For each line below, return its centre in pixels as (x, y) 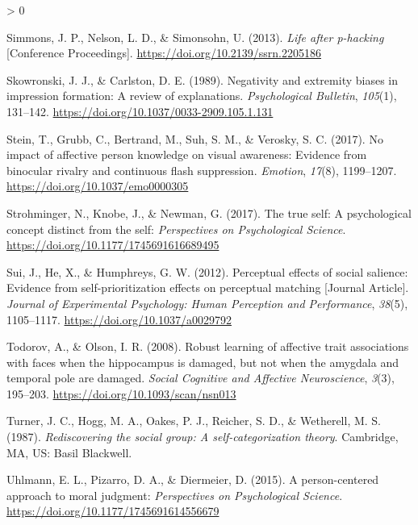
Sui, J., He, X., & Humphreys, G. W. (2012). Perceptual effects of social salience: (207, 271)
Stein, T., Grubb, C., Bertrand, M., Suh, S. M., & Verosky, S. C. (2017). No (195, 138)
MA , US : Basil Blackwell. (69, 452)
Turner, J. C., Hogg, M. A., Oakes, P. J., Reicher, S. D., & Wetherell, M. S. (194, 421)
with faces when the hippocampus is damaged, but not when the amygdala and (203, 362)
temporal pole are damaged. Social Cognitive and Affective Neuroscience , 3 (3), (201, 378)
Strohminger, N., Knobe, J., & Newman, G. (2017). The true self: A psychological (209, 212)
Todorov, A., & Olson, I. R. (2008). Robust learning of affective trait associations (208, 346)
